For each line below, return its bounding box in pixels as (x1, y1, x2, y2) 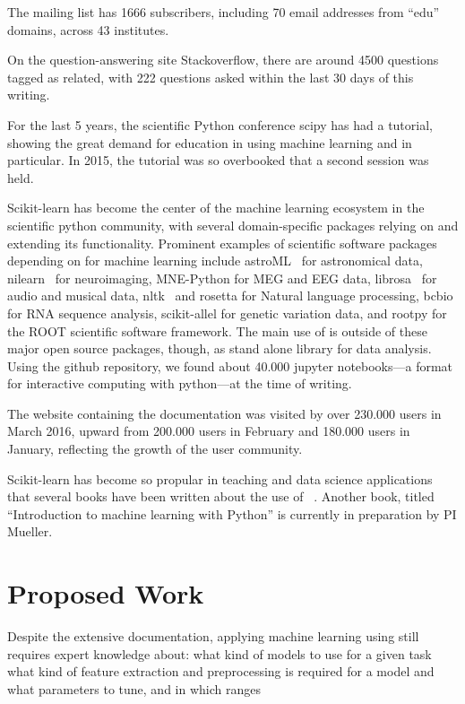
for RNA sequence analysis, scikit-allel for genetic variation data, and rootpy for (7, 303, 447, 322)
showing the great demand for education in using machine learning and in (7, 133, 412, 152)
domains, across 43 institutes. (7, 20, 169, 39)
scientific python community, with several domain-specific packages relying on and (7, 215, 459, 234)
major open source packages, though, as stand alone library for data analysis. (7, 339, 432, 358)
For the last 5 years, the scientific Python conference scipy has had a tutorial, (7, 115, 433, 134)
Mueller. (7, 522, 53, 541)
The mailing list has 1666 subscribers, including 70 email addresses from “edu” (7, 3, 440, 21)
